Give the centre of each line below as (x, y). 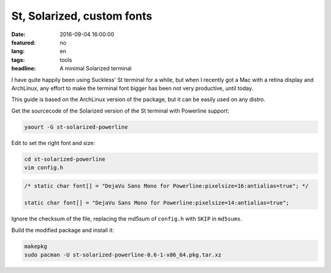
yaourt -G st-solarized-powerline (76, 127)
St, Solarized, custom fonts (82, 16)
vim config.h (44, 168)
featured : (24, 42)
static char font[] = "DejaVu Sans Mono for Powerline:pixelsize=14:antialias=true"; (157, 203)
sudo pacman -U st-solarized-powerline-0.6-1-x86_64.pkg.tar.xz (123, 255)
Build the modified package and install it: (63, 230)
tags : (18, 60)
